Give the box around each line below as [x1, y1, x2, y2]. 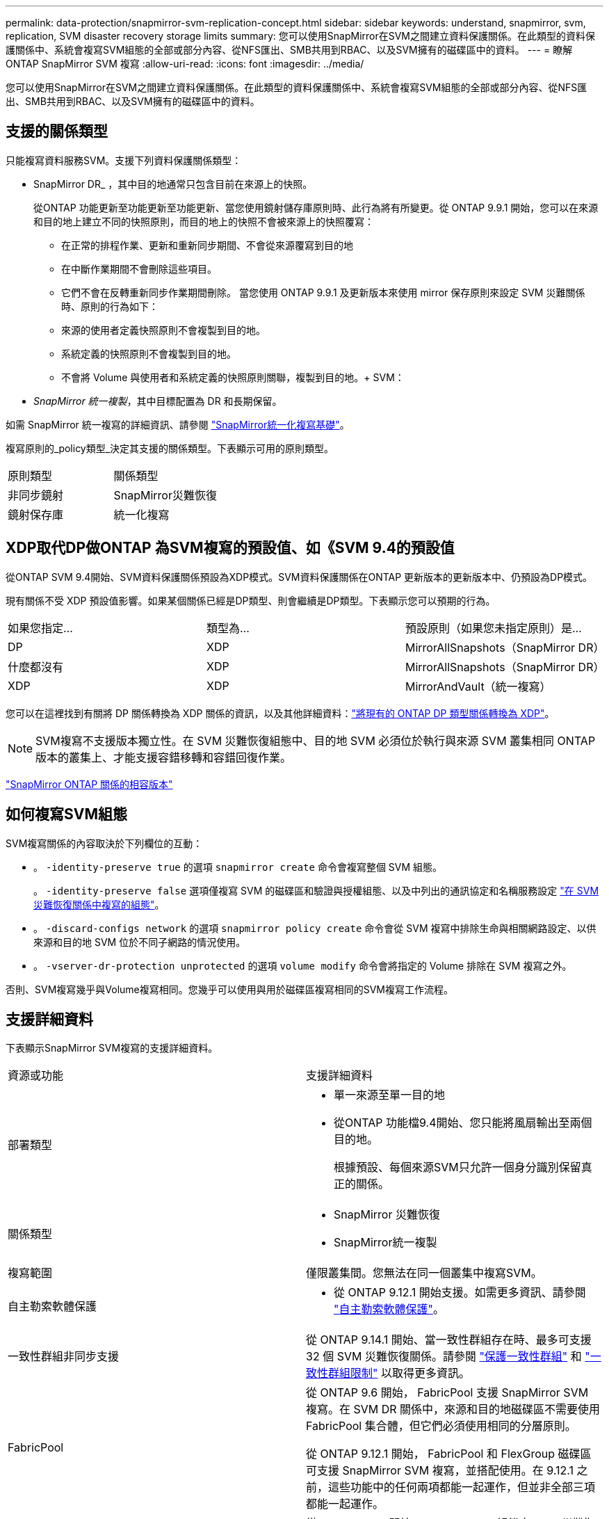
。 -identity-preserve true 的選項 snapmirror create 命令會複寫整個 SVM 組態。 [33, 860, 443, 873]
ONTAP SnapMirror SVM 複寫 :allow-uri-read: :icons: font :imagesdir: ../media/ [6, 58, 364, 70]
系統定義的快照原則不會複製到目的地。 [61, 347, 236, 360]
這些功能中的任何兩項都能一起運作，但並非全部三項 [328, 1480, 596, 1495]
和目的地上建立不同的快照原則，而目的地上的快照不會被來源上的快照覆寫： [33, 215, 374, 227]
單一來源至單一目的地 [334, 1088, 446, 1102]
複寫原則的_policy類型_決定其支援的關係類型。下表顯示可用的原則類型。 [6, 442, 334, 454]
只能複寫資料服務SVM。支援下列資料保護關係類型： [6, 154, 242, 166]
